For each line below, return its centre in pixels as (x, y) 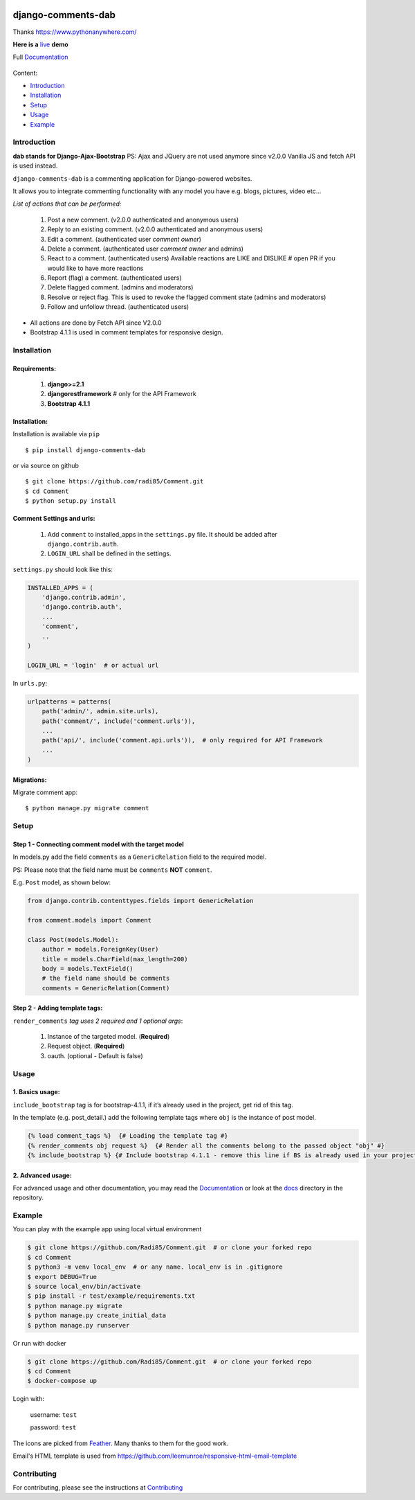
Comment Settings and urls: (54, 519)
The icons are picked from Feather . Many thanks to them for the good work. (121, 1443)
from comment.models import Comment (90, 920)
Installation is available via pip (56, 434)
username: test (54, 1414)
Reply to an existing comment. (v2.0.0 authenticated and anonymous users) (155, 229)
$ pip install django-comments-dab (85, 450)
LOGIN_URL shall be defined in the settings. (109, 553)
